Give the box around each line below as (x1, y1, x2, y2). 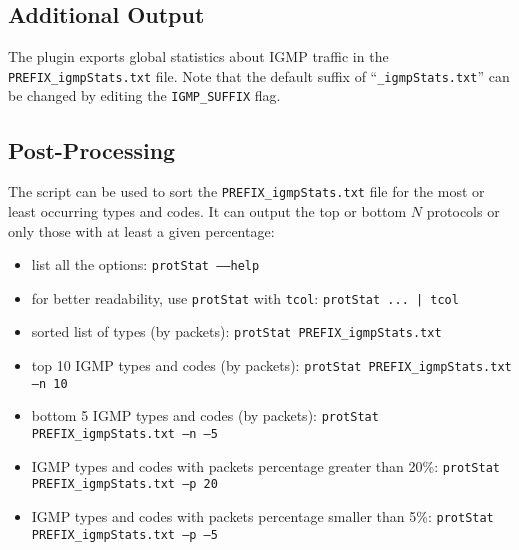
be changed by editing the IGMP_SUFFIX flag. (8, 85, 281, 106)
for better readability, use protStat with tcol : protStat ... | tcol (31, 287, 459, 308)
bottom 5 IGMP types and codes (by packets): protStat (31, 405, 379, 426)
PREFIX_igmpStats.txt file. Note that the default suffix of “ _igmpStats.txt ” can (8, 65, 510, 86)
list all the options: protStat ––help (31, 254, 260, 275)
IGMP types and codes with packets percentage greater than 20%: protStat (31, 455, 500, 476)
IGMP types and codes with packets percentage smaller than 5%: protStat (31, 506, 494, 527)
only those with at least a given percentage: (8, 220, 275, 241)
